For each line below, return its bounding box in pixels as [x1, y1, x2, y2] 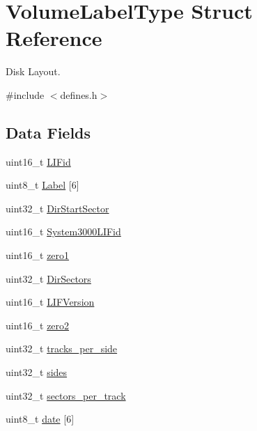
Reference [6, 24, 102, 52]
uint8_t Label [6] [6, 178, 79, 192]
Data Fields [6, 121, 91, 143]
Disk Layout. [6, 64, 61, 79]
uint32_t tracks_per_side [6, 341, 118, 356]
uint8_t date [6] [6, 412, 75, 426]
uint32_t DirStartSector [6, 201, 109, 215]
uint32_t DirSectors [6, 271, 91, 285]
